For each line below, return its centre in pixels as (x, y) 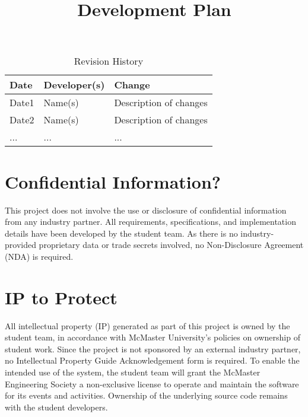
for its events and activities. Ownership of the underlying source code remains (146, 395)
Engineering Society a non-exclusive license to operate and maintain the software (152, 383)
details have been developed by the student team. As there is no (121, 233)
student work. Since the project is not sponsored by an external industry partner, (153, 348)
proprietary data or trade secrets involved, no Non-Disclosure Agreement (171, 245)
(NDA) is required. (39, 256)
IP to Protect (61, 297)
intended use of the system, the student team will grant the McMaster (133, 372)
